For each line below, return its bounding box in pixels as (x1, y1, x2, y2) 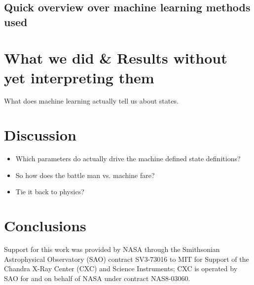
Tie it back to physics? (15, 186, 84, 197)
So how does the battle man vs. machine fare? (15, 170, 155, 180)
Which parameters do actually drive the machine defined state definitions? (15, 153, 241, 164)
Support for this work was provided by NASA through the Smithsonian (4, 244, 220, 254)
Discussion (4, 125, 76, 145)
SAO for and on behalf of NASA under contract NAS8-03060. (4, 273, 190, 283)
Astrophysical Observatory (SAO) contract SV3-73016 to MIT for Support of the (4, 253, 249, 264)
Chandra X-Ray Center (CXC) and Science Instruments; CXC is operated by (4, 263, 238, 274)
